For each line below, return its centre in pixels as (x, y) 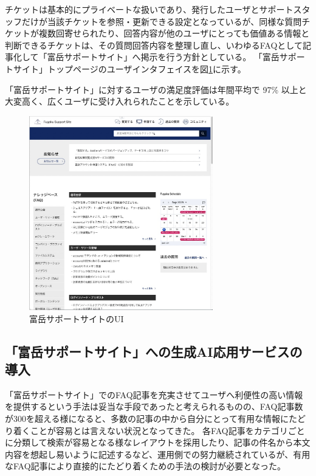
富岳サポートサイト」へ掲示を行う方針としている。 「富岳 (163, 57)
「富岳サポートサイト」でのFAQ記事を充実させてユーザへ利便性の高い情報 (154, 394)
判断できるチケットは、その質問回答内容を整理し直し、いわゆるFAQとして (154, 45)
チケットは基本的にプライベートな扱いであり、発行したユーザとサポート (149, 9)
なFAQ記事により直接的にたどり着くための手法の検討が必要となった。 (145, 466)
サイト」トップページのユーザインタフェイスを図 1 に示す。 (129, 68)
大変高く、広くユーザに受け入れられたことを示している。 (120, 101)
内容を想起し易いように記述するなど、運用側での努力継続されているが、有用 (158, 454)
